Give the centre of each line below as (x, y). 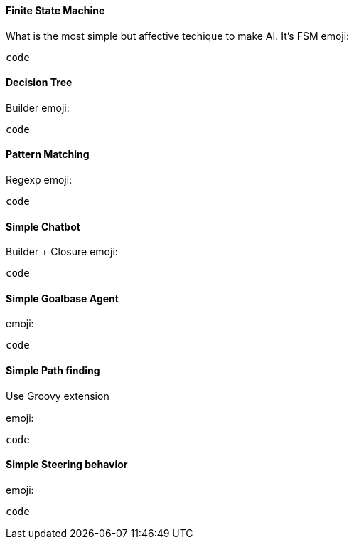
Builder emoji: (38, 107)
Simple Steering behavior (67, 465)
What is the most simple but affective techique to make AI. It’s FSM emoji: (178, 36)
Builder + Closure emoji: (62, 252)
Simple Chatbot (43, 226)
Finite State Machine (55, 10)
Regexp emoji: (39, 180)
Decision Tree (39, 83)
